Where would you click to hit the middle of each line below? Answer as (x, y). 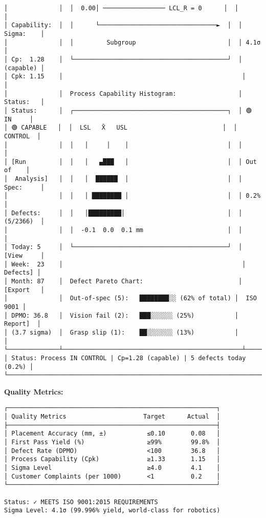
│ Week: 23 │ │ (125, 264)
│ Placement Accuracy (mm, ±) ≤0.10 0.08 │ (112, 434)
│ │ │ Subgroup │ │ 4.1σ (132, 42)
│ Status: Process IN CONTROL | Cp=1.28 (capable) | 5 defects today (125, 358)
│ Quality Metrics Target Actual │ (112, 417)
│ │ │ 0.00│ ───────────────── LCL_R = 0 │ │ (121, 8)
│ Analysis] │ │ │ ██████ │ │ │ (123, 179)
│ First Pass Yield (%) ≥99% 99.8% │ (112, 442)
